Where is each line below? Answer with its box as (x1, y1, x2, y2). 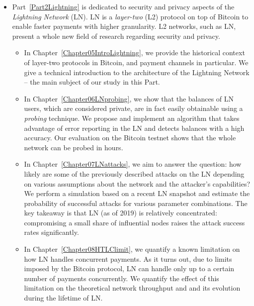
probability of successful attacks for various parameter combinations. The (24, 198, 248, 208)
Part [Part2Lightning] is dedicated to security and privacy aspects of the (12, 1, 235, 11)
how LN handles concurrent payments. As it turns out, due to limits (24, 253, 232, 264)
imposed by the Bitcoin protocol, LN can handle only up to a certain (24, 263, 235, 274)
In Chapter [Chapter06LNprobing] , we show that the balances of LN (24, 93, 234, 103)
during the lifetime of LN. (24, 293, 103, 303)
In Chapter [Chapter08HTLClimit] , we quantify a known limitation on (24, 244, 240, 254)
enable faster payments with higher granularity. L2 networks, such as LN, (12, 21, 236, 31)
